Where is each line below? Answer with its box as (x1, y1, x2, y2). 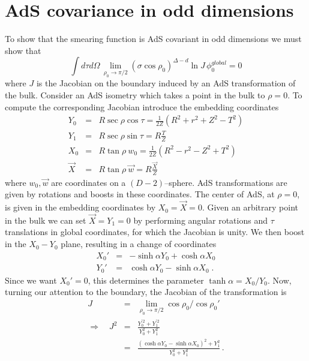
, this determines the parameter (88, 273, 204, 286)
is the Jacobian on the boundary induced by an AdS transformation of (36, 77, 296, 89)
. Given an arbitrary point (202, 201, 298, 213)
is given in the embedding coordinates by (5, 201, 156, 213)
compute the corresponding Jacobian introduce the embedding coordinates (5, 100, 279, 113)
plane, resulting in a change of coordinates (61, 237, 217, 250)
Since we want (5, 273, 57, 286)
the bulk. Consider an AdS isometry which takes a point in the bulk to (5, 89, 265, 101)
